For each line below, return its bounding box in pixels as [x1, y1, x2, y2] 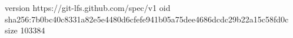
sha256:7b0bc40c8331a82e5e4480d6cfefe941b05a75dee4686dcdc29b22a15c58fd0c [5, 13, 289, 25]
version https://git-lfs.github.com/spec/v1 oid [5, 2, 171, 13]
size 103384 [5, 24, 45, 36]
